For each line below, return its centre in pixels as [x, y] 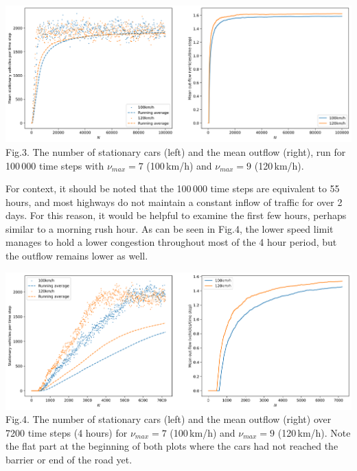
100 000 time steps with [55, 165]
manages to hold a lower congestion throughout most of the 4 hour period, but [171, 242]
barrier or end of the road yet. [69, 460]
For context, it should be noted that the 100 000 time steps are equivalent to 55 [173, 188]
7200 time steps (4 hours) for [67, 432]
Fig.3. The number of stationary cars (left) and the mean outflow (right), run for [176, 151]
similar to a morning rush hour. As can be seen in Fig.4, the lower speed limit [170, 228]
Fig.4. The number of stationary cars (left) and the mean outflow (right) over [169, 419]
